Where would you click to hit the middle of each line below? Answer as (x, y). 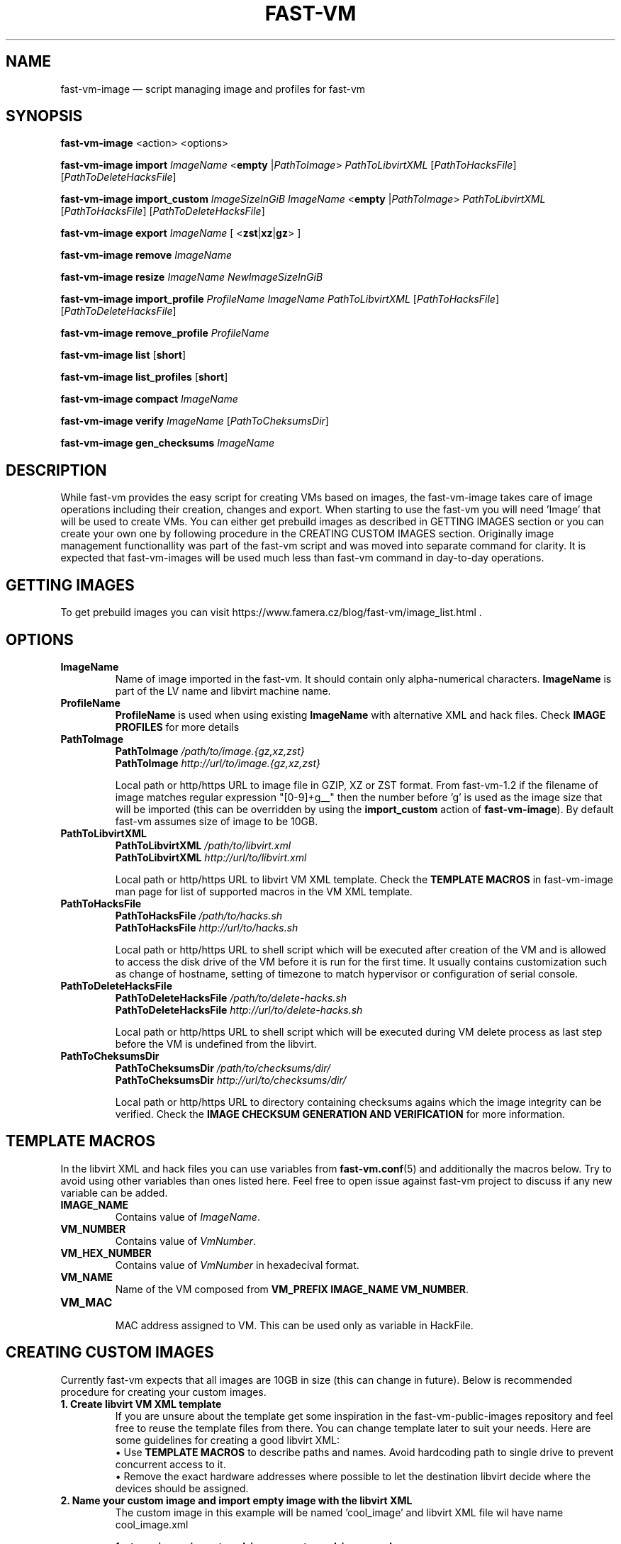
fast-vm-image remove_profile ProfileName (165, 333)
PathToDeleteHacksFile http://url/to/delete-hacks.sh (239, 1009)
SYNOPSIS (44, 116)
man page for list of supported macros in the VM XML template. (264, 891)
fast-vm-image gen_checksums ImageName (168, 443)
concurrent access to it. (170, 1464)
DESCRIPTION (56, 470)
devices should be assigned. (182, 1488)
